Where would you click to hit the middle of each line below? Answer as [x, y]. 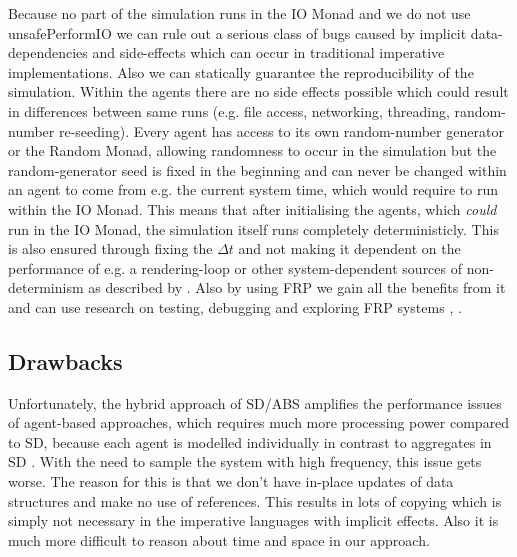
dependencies [48, 52]
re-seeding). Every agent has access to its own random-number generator [281, 130]
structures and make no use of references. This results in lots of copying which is [255, 500]
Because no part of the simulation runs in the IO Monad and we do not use [239, 13]
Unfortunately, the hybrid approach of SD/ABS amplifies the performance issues [255, 402]
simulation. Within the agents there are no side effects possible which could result [258, 91]
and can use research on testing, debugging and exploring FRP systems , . [235, 306]
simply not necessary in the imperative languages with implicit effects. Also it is [253, 520]
